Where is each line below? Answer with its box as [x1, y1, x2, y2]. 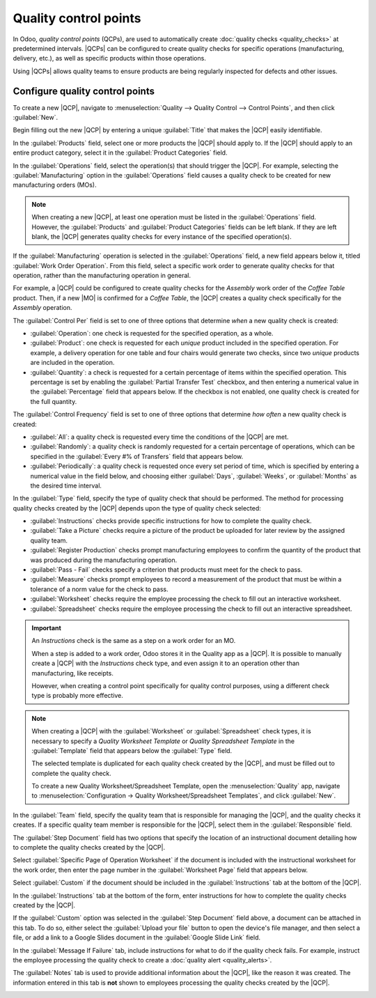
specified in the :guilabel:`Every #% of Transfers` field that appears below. [30, 452, 244, 460]
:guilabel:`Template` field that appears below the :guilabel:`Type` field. [31, 746, 233, 755]
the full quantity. [30, 397, 77, 405]
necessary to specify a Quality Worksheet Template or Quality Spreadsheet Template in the [31, 737, 295, 745]
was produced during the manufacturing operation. [30, 556, 178, 564]
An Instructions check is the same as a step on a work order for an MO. [31, 637, 236, 645]
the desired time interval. [30, 481, 102, 490]
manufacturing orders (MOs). [13, 181, 97, 189]
